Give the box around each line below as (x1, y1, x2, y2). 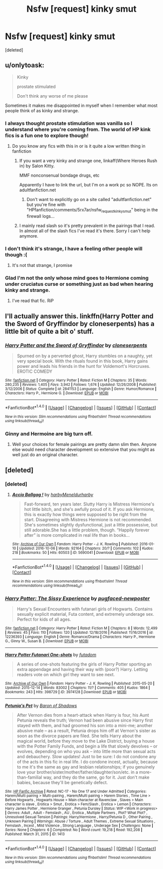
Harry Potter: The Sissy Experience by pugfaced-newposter (5, 595, 150, 602)
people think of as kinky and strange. (5, 107, 79, 113)
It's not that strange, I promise (12, 263, 73, 268)
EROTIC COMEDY (16, 368, 52, 374)
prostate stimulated (16, 83, 56, 89)
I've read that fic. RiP (12, 298, 54, 303)
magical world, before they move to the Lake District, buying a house (16, 738, 155, 744)
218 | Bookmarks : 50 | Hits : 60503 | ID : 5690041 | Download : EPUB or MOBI (12, 550, 139, 555)
